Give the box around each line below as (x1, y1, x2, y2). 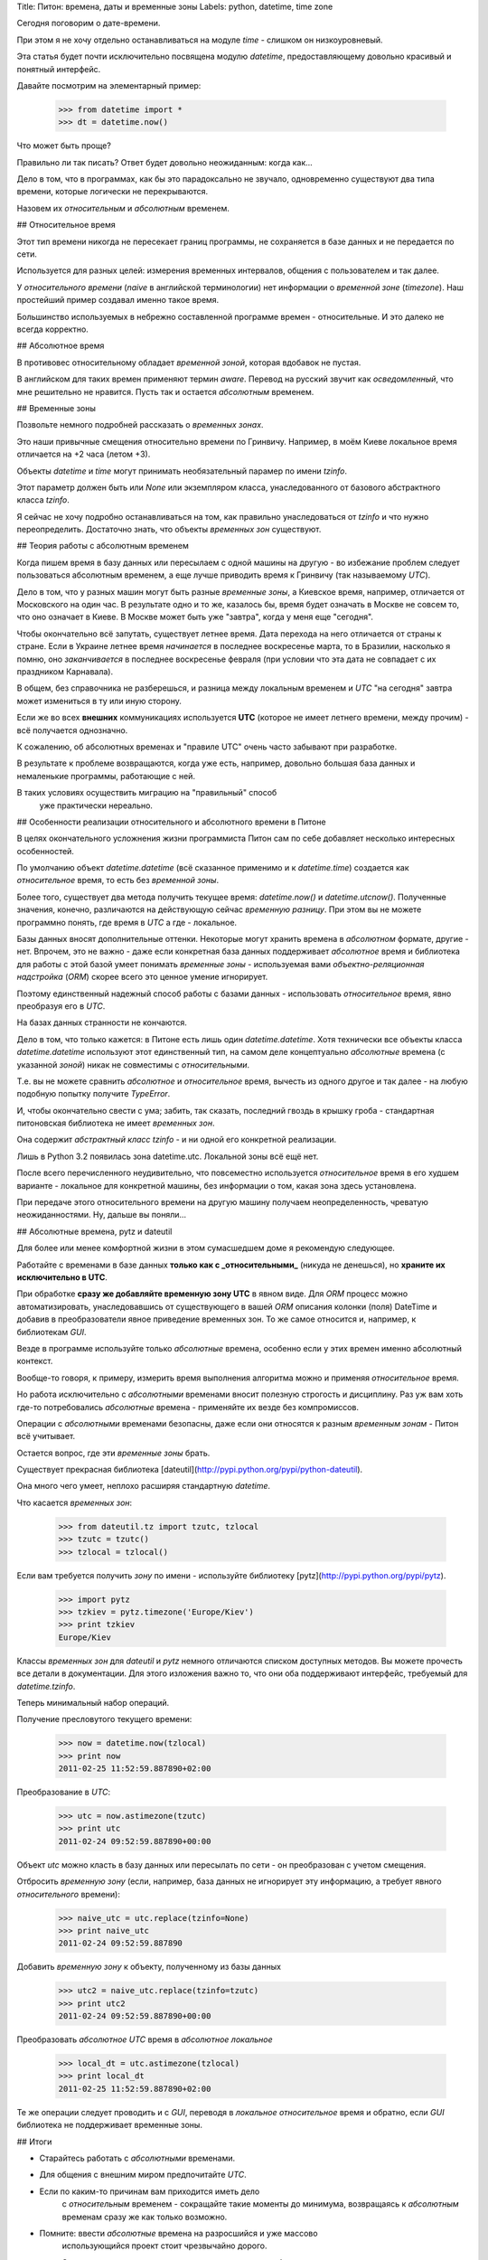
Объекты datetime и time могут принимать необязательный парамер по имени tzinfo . (16, 466, 348, 476)
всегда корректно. (16, 324, 89, 334)
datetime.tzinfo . (16, 1681, 76, 1691)
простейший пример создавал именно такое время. (16, 295, 220, 306)
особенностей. (16, 845, 74, 856)
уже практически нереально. (39, 800, 154, 811)
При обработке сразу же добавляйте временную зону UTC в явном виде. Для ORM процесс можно (16, 1288, 408, 1299)
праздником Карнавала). (16, 665, 113, 677)
